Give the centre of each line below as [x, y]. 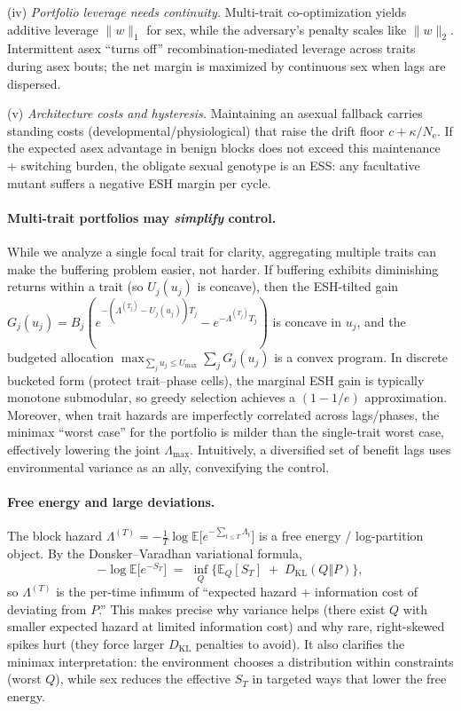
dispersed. [34, 83]
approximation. [406, 397]
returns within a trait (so [75, 286]
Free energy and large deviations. [111, 501]
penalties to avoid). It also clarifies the [300, 643]
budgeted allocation [61, 357]
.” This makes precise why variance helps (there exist [242, 608]
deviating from [47, 608]
